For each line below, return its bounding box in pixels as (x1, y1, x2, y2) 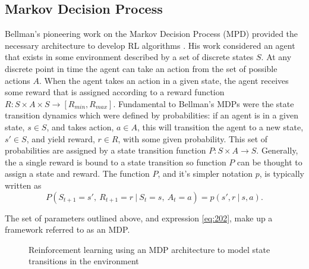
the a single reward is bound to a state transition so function (5, 155, 226, 168)
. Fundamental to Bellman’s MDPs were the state (113, 97, 294, 110)
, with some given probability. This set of (118, 132, 268, 145)
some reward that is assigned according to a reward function (5, 86, 225, 98)
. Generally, (256, 144, 298, 157)
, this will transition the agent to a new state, (137, 120, 304, 133)
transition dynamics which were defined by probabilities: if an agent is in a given (5, 109, 298, 121)
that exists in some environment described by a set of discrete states (5, 51, 254, 63)
